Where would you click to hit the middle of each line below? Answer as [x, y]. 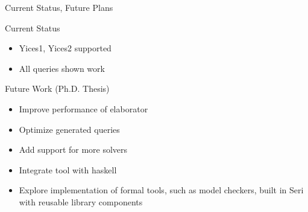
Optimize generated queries [69, 129]
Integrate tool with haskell [68, 169]
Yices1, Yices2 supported [65, 48]
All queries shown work [62, 68]
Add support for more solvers [73, 149]
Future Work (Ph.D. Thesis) [57, 88]
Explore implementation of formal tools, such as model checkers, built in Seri [161, 190]
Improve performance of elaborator [83, 108]
